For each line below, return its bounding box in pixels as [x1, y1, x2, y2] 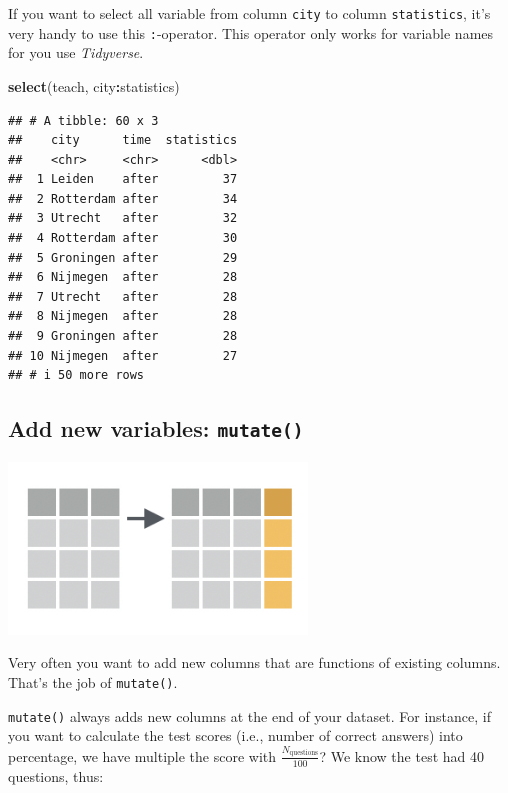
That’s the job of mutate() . [8, 671, 178, 692]
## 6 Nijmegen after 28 [8, 270, 238, 285]
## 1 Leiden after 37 [8, 172, 238, 187]
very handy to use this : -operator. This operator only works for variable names [8, 22, 494, 43]
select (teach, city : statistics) [8, 75, 180, 96]
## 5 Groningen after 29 [8, 250, 238, 265]
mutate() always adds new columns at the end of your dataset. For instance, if [8, 705, 491, 726]
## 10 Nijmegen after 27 [8, 348, 238, 363]
